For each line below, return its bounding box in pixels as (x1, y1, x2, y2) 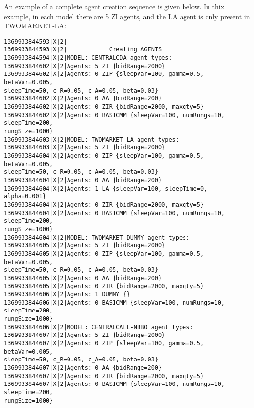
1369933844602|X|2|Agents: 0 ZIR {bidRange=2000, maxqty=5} (4, 103, 204, 111)
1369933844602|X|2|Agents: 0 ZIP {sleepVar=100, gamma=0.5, (4, 71, 204, 78)
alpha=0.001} (4, 193, 46, 200)
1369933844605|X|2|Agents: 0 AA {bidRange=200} (4, 274, 162, 282)
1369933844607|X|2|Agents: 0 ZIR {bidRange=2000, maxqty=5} (4, 372, 204, 380)
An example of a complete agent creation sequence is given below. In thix (4, 1, 225, 11)
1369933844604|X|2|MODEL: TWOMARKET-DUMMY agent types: (4, 234, 190, 241)
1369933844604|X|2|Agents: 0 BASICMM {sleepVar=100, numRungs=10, (4, 209, 225, 216)
